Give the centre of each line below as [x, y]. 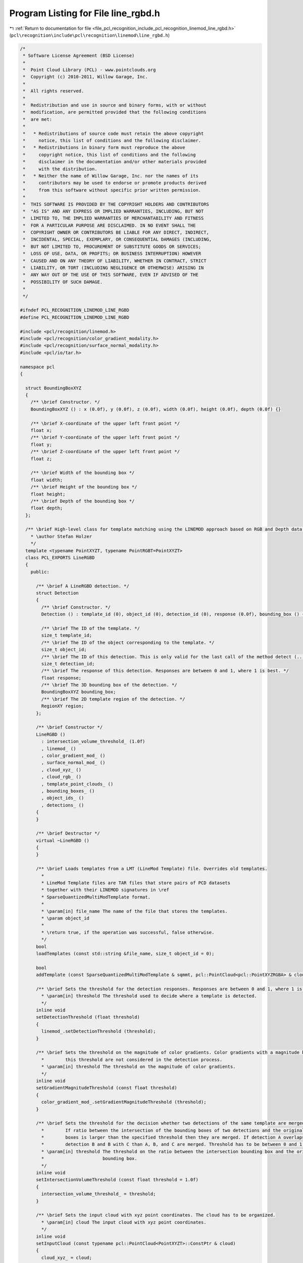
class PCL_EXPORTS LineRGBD [60, 558]
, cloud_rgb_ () [61, 777]
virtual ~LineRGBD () [63, 840]
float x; [41, 430]
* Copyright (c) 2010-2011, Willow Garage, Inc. [86, 77]
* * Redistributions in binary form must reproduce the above [104, 148]
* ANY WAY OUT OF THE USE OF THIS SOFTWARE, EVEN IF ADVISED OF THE [111, 275]
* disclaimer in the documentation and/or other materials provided [115, 162]
